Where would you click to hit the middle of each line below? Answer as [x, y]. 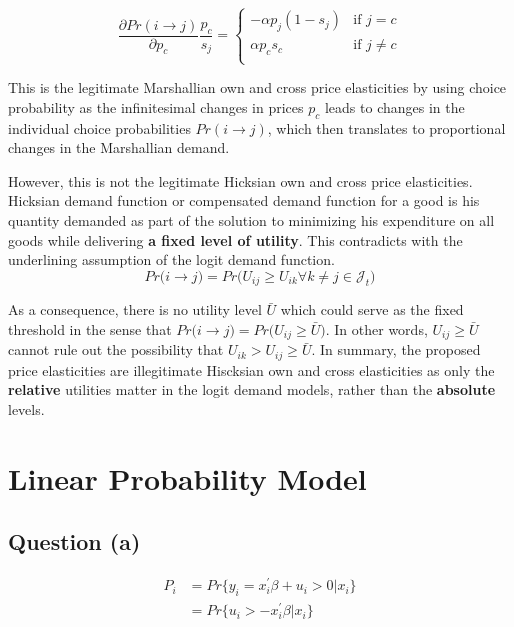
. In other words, [376, 328]
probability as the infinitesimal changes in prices [156, 106]
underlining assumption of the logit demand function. [171, 259]
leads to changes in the [394, 106]
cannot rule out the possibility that [116, 349]
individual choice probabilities [99, 127]
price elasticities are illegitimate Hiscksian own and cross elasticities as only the [251, 369]
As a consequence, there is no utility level [135, 309]
